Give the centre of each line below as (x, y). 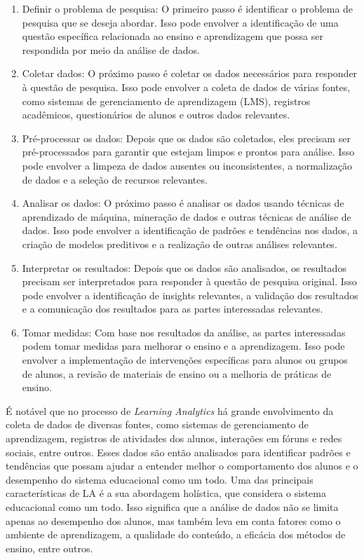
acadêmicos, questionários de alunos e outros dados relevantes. (156, 115)
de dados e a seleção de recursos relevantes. (115, 179)
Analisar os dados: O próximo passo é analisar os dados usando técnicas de (183, 203)
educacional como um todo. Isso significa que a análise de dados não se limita (172, 507)
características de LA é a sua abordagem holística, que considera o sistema (166, 493)
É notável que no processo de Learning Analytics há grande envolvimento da (170, 410)
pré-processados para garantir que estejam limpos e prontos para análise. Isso (188, 152)
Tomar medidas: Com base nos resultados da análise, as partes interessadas (184, 332)
